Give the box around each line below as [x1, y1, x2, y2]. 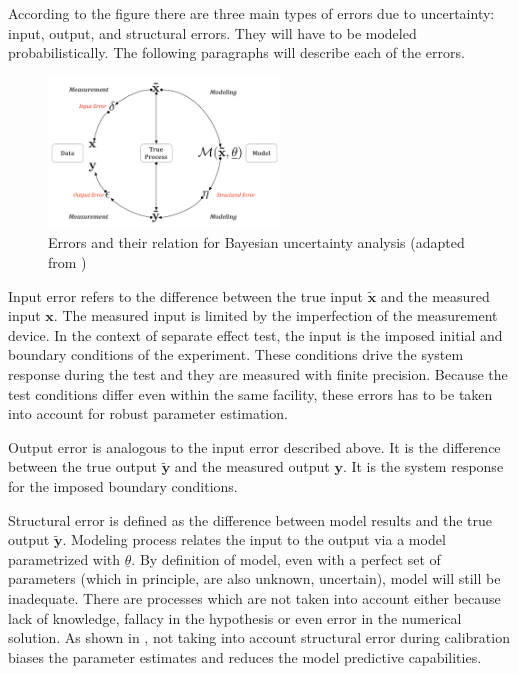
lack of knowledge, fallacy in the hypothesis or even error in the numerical [8, 607, 462, 628]
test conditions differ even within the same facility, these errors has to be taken [8, 383, 493, 404]
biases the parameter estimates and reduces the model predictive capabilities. [8, 646, 482, 667]
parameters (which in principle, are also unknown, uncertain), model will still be [8, 568, 501, 589]
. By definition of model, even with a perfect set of [131, 548, 441, 569]
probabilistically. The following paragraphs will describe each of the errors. [8, 42, 465, 63]
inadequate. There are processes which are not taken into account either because [8, 587, 501, 608]
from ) [48, 252, 87, 273]
